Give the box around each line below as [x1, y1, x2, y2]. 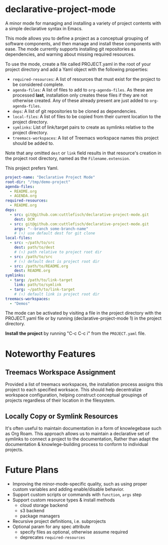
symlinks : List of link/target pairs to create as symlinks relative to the [12, 124, 154, 130]
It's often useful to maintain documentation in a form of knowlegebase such [5, 425, 161, 431]
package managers [20, 513, 60, 519]
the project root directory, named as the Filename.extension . [5, 155, 130, 161]
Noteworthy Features [5, 348, 96, 359]
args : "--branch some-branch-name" [14, 226, 89, 231]
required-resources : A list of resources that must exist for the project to [12, 76, 160, 82]
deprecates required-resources [20, 534, 85, 540]
